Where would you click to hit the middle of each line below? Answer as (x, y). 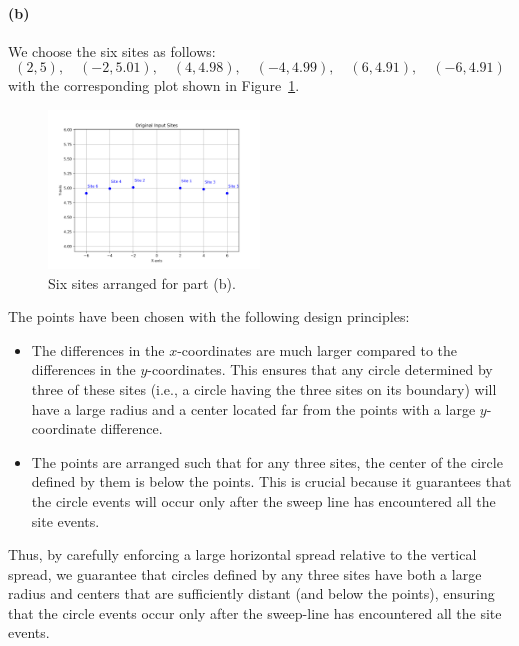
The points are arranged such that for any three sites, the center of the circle (267, 461)
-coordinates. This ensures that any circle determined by (320, 369)
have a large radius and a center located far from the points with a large (253, 408)
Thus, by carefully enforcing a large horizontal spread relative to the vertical (242, 554)
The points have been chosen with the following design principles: (209, 316)
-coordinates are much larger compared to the (317, 349)
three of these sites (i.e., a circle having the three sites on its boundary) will (264, 388)
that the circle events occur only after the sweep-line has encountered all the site (255, 612)
